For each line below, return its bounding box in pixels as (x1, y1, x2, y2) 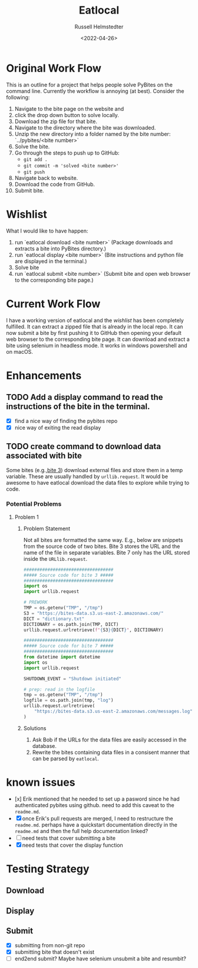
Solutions (23, 724, 47, 731)
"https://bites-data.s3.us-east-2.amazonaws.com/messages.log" (34, 708, 193, 715)
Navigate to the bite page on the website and (14, 105, 124, 112)
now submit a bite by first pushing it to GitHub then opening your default (6, 329, 181, 336)
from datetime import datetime (23, 654, 101, 660)
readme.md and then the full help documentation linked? (14, 827, 148, 834)
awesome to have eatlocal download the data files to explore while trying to (6, 479, 190, 486)
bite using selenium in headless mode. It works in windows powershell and (6, 341, 187, 349)
